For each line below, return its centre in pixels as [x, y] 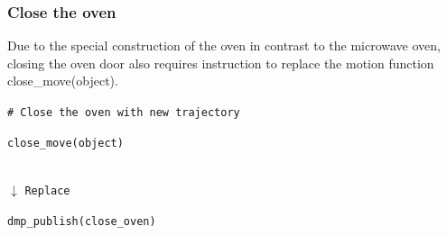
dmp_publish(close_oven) [82, 221]
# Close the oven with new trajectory [124, 113]
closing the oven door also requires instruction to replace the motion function [221, 63]
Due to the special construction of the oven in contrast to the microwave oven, [224, 45]
